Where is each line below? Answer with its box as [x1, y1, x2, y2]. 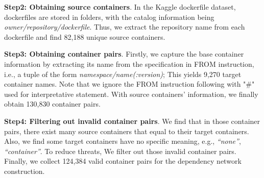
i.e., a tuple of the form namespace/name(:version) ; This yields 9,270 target [4, 68, 242, 79]
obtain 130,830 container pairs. [4, 98, 101, 109]
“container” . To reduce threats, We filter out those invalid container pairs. [4, 145, 236, 156]
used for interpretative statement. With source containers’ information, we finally [4, 88, 258, 99]
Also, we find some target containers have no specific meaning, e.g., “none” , [4, 136, 241, 146]
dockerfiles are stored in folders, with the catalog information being [4, 11, 214, 22]
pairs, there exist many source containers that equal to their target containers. [4, 125, 249, 136]
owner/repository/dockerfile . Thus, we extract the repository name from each [4, 21, 245, 32]
